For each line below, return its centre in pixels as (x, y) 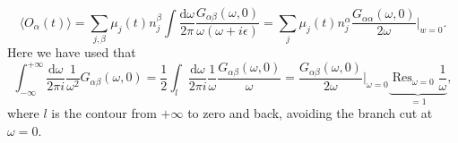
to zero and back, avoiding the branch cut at (310, 113)
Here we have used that (72, 52)
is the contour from (104, 113)
